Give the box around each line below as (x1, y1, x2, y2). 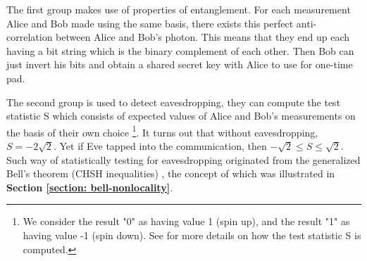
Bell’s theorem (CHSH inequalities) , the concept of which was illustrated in (6, 166, 335, 181)
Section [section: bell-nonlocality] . (6, 179, 173, 194)
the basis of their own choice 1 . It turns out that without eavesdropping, (6, 122, 318, 139)
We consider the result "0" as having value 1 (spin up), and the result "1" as (23, 214, 350, 229)
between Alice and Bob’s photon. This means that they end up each (56, 30, 349, 44)
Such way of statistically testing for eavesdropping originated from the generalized (6, 152, 361, 167)
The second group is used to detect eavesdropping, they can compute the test (6, 94, 341, 109)
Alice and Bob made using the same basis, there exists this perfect (6, 15, 294, 30)
